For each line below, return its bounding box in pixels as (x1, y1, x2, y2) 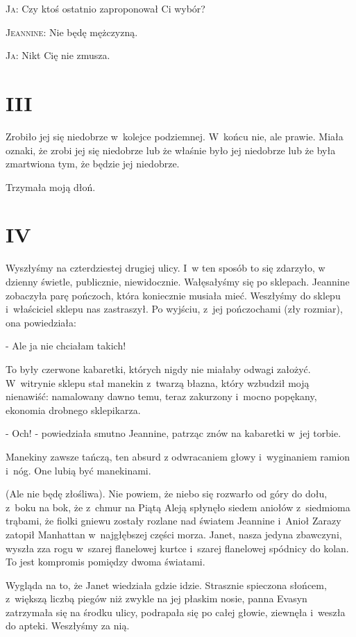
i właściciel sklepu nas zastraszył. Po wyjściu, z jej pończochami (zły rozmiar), (6, 301, 343, 316)
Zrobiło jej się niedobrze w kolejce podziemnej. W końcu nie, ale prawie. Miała (6, 129, 344, 143)
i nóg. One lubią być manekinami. (6, 463, 151, 477)
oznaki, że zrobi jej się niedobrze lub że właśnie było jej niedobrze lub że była (6, 142, 336, 157)
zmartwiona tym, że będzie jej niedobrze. (6, 156, 180, 171)
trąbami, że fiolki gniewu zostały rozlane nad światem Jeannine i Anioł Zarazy (6, 513, 341, 528)
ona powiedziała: (6, 315, 76, 329)
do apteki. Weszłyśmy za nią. (6, 618, 130, 633)
